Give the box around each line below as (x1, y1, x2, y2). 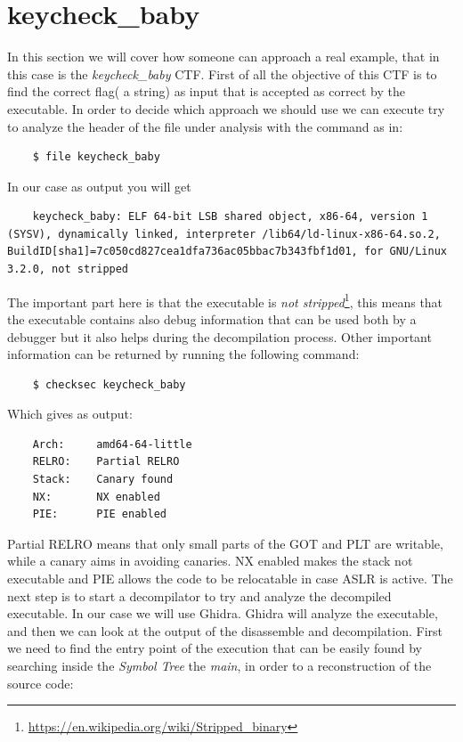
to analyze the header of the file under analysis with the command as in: (7, 117, 403, 135)
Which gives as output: (7, 404, 133, 423)
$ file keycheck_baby (32, 151, 160, 164)
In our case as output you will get (7, 176, 191, 195)
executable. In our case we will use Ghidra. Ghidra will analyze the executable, (7, 604, 438, 623)
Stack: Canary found (32, 473, 174, 486)
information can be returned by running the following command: (7, 345, 360, 363)
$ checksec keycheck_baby (32, 378, 186, 391)
